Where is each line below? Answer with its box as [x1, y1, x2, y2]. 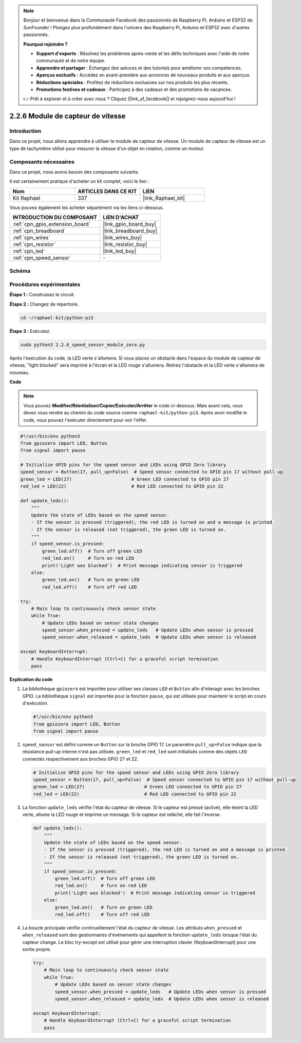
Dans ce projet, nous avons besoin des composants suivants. [9, 168, 140, 175]
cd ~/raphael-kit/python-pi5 [20, 315, 94, 320]
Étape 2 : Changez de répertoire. [9, 301, 79, 307]
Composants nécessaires [9, 158, 74, 165]
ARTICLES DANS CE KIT [78, 187, 137, 195]
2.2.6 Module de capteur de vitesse [9, 112, 126, 121]
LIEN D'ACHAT [103, 214, 139, 221]
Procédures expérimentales [9, 281, 81, 288]
